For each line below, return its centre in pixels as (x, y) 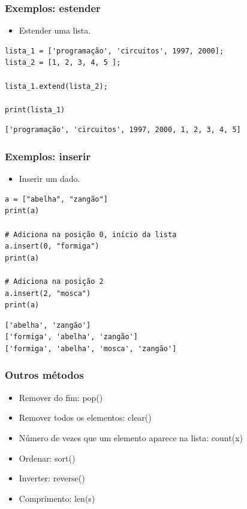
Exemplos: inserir (48, 156)
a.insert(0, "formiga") (52, 246)
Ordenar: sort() (47, 458)
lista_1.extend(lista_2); (56, 86)
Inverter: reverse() (52, 478)
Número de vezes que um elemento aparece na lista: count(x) (131, 437)
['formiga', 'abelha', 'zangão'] (71, 337)
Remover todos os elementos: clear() (85, 417)
